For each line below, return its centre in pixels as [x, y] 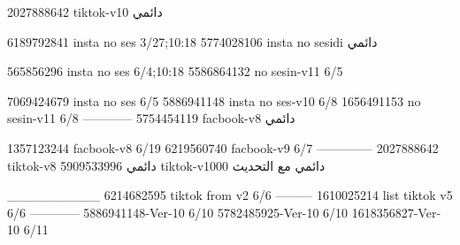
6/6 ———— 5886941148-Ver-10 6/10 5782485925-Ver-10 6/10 [178, 212]
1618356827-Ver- [396, 212]
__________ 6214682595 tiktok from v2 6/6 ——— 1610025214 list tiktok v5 [230, 195]
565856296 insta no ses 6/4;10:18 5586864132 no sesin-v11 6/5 [175, 71]
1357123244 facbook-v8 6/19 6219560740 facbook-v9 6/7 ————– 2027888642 [223, 147]
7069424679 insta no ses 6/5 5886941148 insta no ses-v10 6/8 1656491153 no [214, 100]
